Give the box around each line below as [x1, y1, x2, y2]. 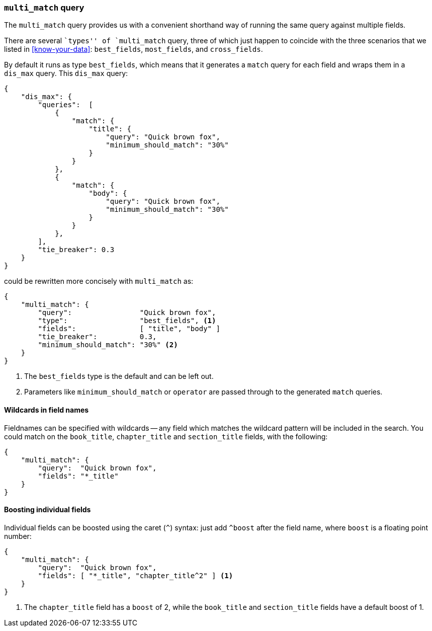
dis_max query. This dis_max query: [4, 69, 128, 78]
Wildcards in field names [4, 405, 89, 414]
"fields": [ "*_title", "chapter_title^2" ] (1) [38, 571, 233, 580]
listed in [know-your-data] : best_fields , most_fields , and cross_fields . [4, 45, 263, 54]
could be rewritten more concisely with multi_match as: [4, 277, 194, 286]
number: [4, 531, 32, 540]
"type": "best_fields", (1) [38, 317, 216, 325]
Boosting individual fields [4, 505, 91, 514]
